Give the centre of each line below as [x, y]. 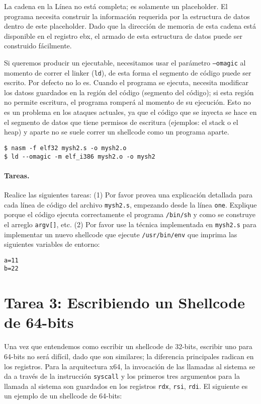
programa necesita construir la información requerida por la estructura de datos [127, 16]
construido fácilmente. [38, 46]
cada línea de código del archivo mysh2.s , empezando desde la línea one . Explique [130, 204]
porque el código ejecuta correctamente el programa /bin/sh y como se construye [130, 214]
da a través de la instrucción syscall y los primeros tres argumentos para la [122, 376]
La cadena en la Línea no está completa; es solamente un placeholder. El [116, 6]
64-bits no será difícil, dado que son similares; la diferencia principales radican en [129, 356]
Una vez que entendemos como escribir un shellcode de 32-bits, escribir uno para [128, 346]
